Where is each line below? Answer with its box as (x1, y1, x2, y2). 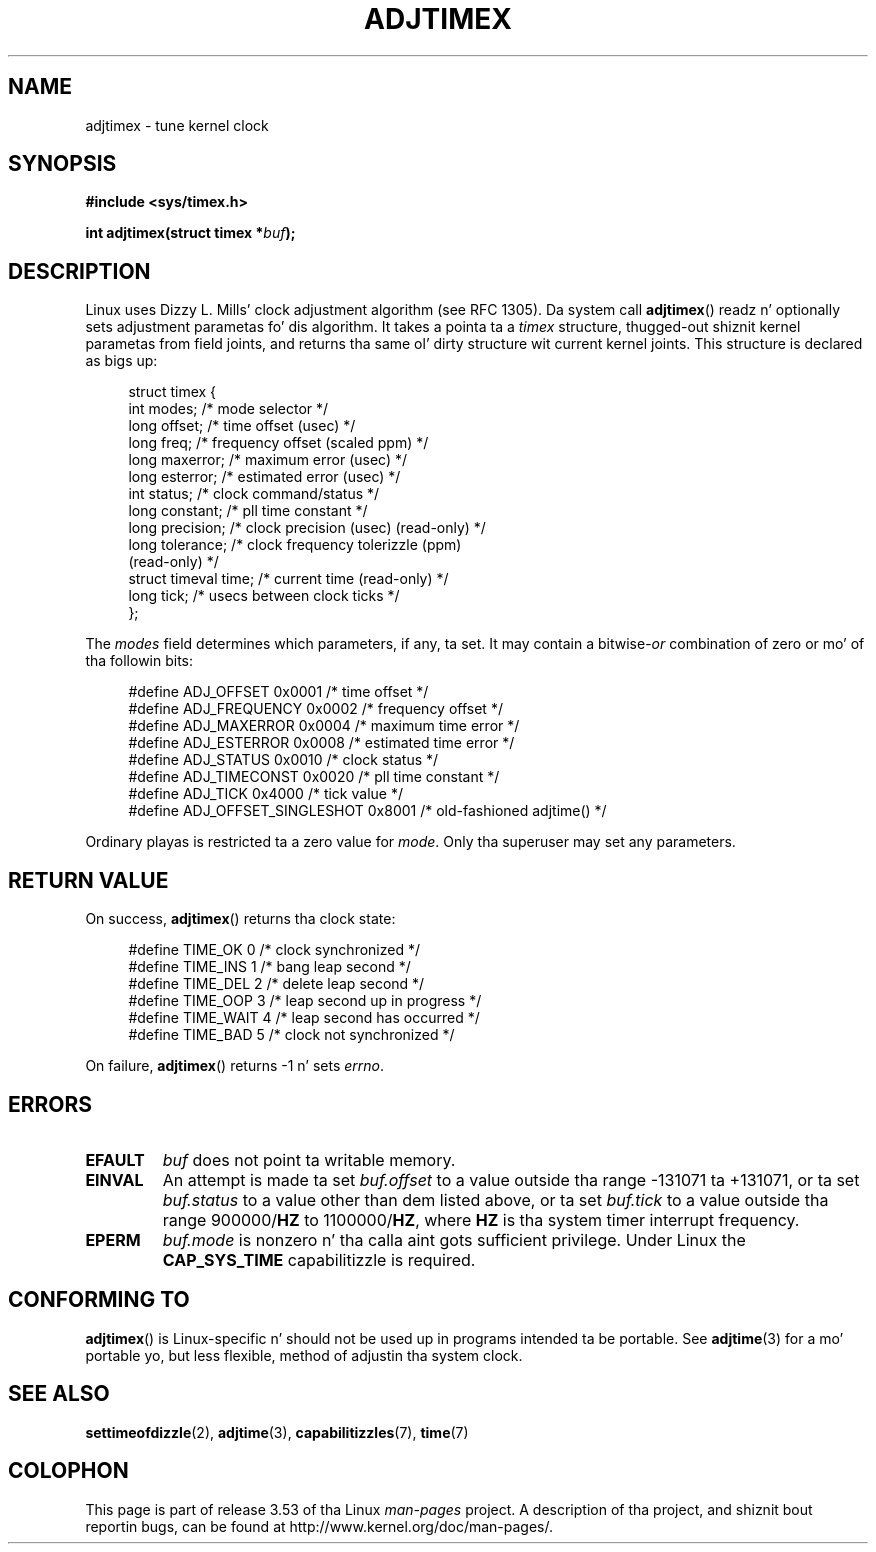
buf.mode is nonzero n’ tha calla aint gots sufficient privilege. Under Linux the (162, 1229, 746, 1250)
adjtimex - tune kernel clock (85, 116, 269, 134)
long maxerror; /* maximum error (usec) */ (128, 451, 408, 469)
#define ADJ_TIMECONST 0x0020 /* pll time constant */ (128, 768, 500, 786)
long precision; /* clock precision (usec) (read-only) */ (128, 519, 486, 537)
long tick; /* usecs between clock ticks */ (128, 587, 400, 605)
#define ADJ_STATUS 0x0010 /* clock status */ (128, 751, 439, 769)
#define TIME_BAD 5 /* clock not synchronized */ (128, 1026, 455, 1044)
